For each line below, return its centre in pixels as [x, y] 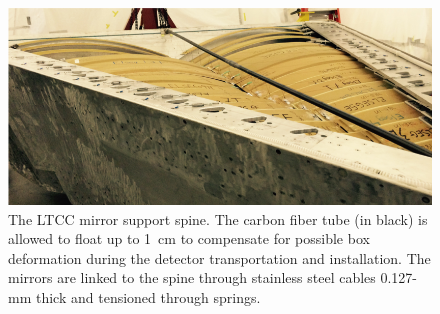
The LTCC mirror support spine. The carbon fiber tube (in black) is [218, 218]
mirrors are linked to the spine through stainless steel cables [192, 277]
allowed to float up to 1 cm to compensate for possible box [189, 238]
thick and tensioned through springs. [148, 296]
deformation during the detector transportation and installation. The [219, 257]
